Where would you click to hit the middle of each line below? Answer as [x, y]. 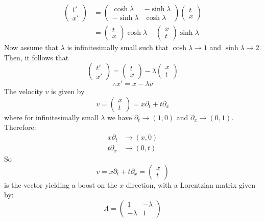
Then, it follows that [37, 57]
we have [120, 117]
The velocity [23, 91]
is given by [68, 91]
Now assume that [31, 47]
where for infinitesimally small [51, 117]
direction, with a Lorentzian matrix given [190, 184]
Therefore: [20, 127]
